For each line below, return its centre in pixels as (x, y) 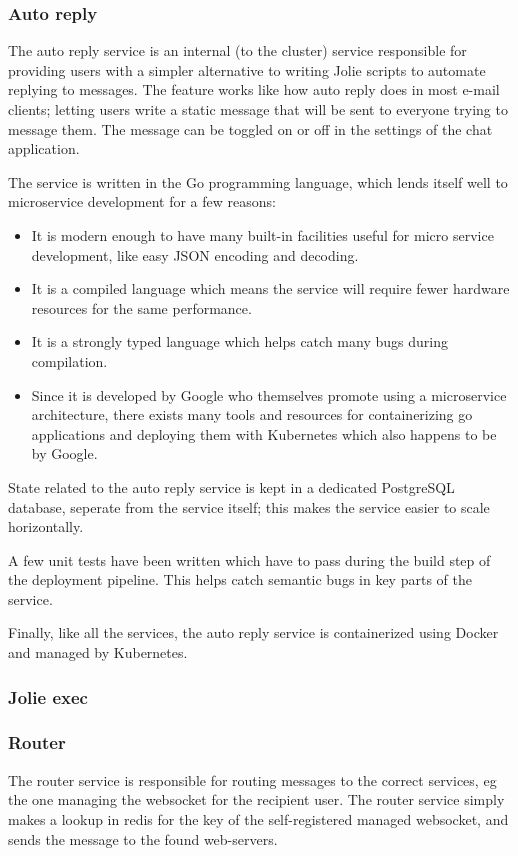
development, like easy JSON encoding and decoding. (195, 254)
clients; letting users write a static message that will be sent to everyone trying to (258, 109)
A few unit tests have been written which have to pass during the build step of (249, 559)
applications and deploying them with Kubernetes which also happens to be (264, 433)
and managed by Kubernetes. (98, 652)
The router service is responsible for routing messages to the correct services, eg (252, 779)
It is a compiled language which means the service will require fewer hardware (270, 288)
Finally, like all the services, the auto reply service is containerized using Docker (253, 632)
